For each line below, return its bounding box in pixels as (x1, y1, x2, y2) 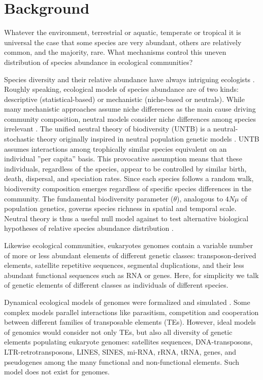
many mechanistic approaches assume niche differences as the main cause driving (4, 103, 256, 114)
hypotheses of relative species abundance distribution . (4, 223, 174, 233)
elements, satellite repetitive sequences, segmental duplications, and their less (4, 260, 244, 270)
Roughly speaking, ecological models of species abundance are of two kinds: (4, 84, 239, 94)
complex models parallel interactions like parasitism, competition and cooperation (4, 306, 259, 317)
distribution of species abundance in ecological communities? (4, 56, 193, 67)
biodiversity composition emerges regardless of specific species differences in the (4, 183, 251, 194)
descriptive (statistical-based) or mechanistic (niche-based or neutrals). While (4, 93, 245, 104)
